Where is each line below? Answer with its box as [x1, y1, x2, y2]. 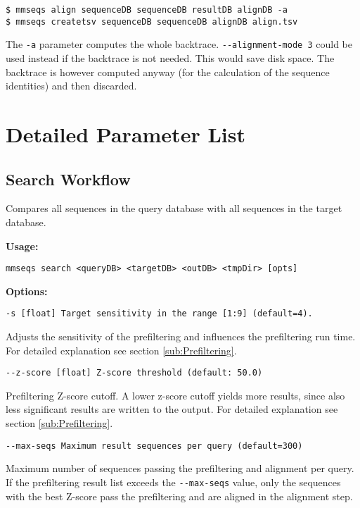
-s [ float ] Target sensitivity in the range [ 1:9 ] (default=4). [6, 309, 313, 319]
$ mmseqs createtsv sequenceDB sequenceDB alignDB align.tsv [6, 16, 298, 27]
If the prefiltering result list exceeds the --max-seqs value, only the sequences [6, 474, 341, 489]
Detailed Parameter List [6, 119, 245, 148]
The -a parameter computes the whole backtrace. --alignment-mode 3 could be [6, 37, 352, 51]
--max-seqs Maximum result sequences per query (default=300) [6, 440, 303, 451]
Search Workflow [6, 168, 131, 190]
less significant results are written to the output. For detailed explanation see [6, 402, 338, 416]
